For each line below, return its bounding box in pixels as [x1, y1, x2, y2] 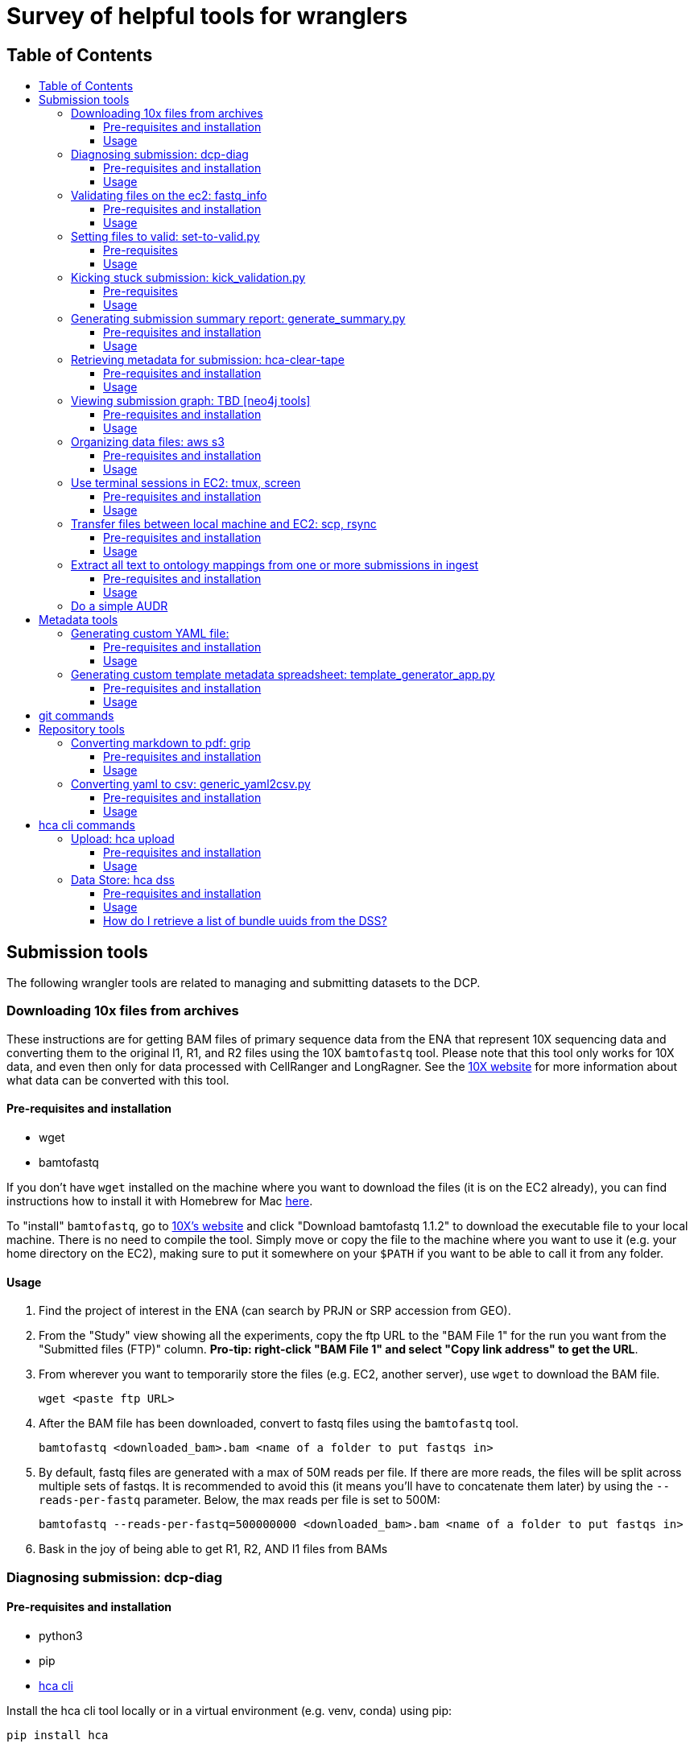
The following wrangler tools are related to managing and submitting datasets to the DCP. [6, 976, 481, 990]
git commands [39, 709, 114, 723]
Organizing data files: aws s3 [71, 435, 225, 449]
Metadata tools [39, 613, 118, 627]
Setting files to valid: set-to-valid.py [71, 229, 260, 244]
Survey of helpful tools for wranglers [6, 2, 408, 30]
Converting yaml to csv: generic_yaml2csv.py [71, 777, 311, 791]
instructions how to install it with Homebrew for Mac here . [6, 1193, 313, 1208]
